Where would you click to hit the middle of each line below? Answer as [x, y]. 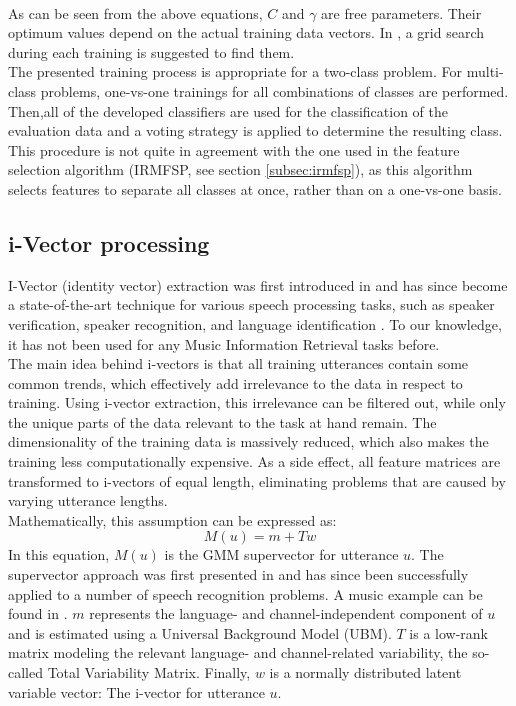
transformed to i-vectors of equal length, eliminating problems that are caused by [257, 480]
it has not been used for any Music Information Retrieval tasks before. [224, 343]
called [25, 672]
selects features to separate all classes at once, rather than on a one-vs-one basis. [255, 188]
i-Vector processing [109, 242]
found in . [38, 613]
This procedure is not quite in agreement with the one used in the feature [234, 149]
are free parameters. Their [401, 12]
